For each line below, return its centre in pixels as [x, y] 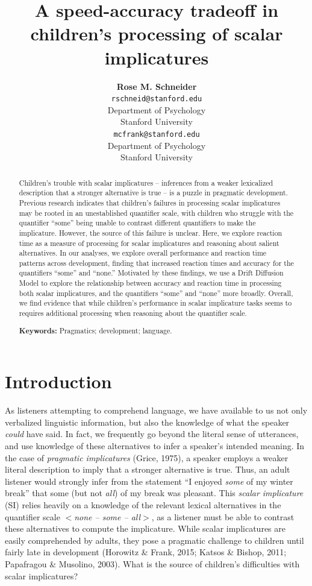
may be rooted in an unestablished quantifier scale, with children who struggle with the [156, 213]
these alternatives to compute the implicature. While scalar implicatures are [145, 528]
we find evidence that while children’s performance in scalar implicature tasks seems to [155, 303]
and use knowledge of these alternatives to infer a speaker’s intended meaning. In [155, 446]
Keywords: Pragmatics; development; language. [95, 330]
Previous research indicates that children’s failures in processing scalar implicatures [150, 202]
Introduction [58, 381]
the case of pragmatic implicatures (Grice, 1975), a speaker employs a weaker [147, 457]
